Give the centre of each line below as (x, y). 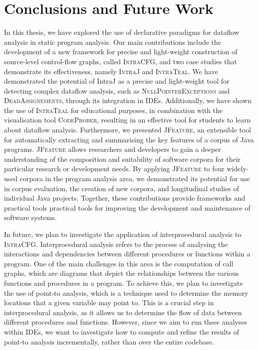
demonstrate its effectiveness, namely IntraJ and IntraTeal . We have (111, 71)
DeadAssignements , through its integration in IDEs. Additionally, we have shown (128, 100)
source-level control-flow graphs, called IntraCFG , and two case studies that (121, 61)
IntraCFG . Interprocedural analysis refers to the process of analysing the (116, 244)
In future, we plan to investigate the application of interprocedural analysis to (123, 234)
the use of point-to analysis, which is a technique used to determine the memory (126, 292)
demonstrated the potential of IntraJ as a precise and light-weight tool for (117, 81)
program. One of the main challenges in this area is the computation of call (119, 263)
